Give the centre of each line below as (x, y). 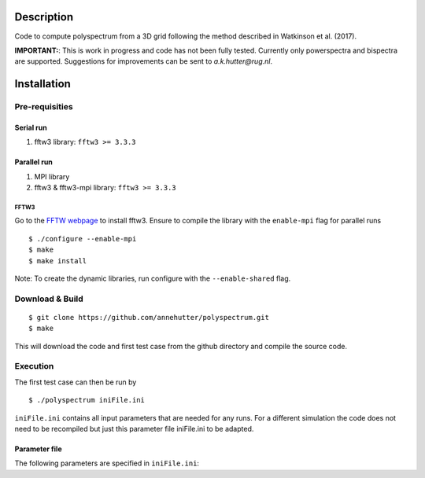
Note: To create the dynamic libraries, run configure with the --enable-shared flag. (153, 278)
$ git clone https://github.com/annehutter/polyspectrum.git (149, 317)
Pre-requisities (44, 107)
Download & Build (49, 299)
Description (44, 17)
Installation (42, 84)
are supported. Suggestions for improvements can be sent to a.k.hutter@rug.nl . (144, 61)
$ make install (58, 261)
